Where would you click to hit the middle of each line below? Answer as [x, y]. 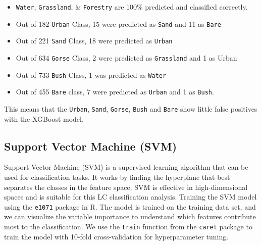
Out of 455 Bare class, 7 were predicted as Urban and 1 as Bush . [115, 92]
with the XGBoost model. [44, 118]
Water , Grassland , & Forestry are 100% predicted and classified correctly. [132, 7]
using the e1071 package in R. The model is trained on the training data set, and [130, 206]
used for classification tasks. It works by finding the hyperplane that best [117, 177]
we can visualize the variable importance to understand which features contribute [130, 216]
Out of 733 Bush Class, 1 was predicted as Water [91, 75]
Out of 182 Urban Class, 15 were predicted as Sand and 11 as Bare [118, 23]
